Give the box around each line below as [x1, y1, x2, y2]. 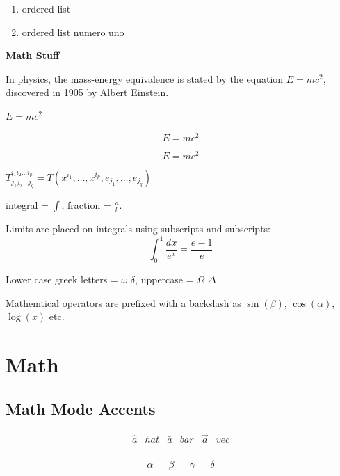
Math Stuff [6, 48, 60, 63]
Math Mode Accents [6, 397, 156, 419]
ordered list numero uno [22, 24, 124, 39]
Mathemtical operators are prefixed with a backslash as [6, 295, 241, 310]
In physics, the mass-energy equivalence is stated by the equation [6, 71, 284, 86]
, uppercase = [135, 272, 194, 287]
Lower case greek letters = [6, 272, 118, 287]
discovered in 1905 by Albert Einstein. [6, 85, 169, 100]
